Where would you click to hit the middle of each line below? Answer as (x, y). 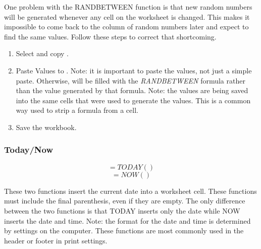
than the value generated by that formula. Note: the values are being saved (132, 90)
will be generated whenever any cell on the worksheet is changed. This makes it (127, 16)
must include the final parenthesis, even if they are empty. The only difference (125, 201)
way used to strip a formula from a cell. (77, 110)
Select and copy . (42, 53)
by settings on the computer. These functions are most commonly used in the (124, 231)
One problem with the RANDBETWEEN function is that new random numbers (128, 7)
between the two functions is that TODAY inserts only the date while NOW (122, 210)
